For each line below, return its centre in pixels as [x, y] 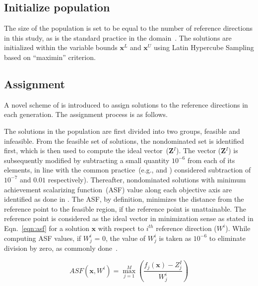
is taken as [175, 238]
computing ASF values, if [43, 238]
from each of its [211, 160]
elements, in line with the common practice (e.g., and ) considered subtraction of [128, 170]
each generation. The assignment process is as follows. [86, 114]
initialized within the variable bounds [61, 47]
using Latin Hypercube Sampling [204, 47]
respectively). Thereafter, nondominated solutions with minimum [147, 179]
